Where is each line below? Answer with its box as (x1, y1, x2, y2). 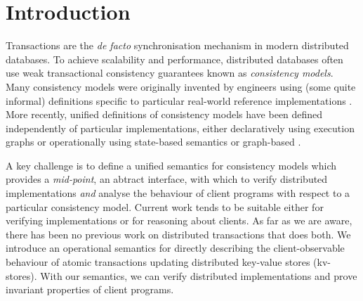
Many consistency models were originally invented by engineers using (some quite (6, 79, 356, 94)
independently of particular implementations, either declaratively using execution (6, 120, 355, 135)
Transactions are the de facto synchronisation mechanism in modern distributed (6, 38, 349, 53)
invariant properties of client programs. (6, 282, 174, 297)
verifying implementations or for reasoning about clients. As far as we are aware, (6, 213, 352, 228)
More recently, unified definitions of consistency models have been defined (6, 107, 323, 122)
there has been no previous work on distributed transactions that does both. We (6, 226, 351, 241)
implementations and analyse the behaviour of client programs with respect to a (6, 186, 350, 200)
